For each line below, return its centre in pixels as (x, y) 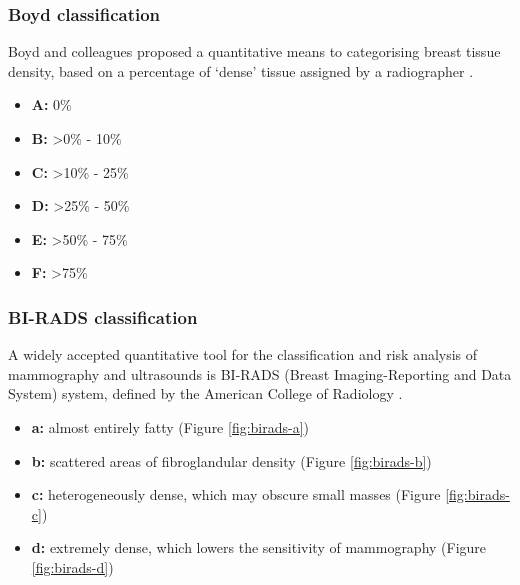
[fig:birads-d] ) (72, 566)
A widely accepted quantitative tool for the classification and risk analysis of (243, 354)
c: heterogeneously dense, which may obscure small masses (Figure (236, 494)
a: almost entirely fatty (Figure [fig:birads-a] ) (170, 426)
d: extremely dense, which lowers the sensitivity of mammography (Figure (259, 547)
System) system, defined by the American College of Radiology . (205, 393)
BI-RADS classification (103, 316)
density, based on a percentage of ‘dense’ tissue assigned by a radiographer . (241, 70)
